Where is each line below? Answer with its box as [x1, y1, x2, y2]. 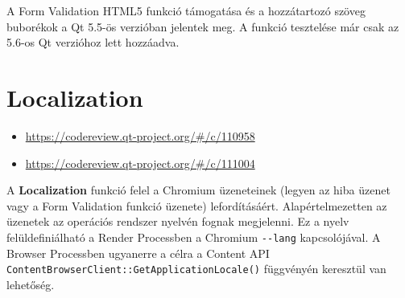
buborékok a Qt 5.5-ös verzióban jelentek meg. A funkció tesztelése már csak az [6, 18, 399, 35]
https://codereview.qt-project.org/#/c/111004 [25, 154, 255, 171]
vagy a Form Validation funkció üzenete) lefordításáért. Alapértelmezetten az [6, 197, 387, 214]
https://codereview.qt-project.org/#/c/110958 [25, 127, 255, 144]
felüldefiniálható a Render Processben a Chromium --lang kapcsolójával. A [6, 228, 381, 245]
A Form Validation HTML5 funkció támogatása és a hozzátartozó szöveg [6, 2, 366, 18]
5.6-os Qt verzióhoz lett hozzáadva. [6, 34, 180, 51]
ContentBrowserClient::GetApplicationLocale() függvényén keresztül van [6, 260, 386, 277]
